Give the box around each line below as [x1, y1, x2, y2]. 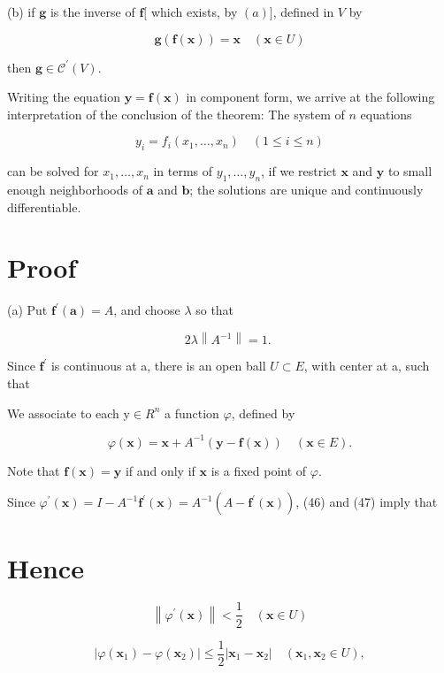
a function [165, 403, 219, 422]
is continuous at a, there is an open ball [50, 356, 266, 375]
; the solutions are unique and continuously [189, 180, 424, 198]
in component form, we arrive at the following [186, 88, 435, 106]
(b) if [7, 3, 35, 20]
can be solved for [7, 162, 99, 180]
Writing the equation [7, 88, 121, 106]
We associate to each [7, 403, 119, 422]
